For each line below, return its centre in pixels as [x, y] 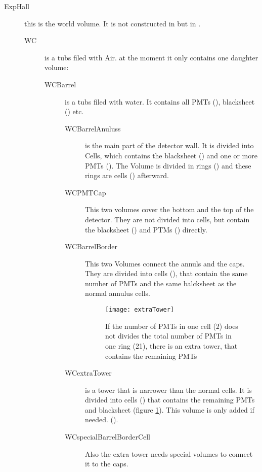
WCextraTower [88, 373]
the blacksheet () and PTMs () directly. [146, 229]
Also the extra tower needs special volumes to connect [169, 453]
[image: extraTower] [140, 310]
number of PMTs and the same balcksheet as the [161, 283]
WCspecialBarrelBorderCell [108, 437]
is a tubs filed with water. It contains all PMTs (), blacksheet [160, 101]
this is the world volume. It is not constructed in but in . [113, 23]
